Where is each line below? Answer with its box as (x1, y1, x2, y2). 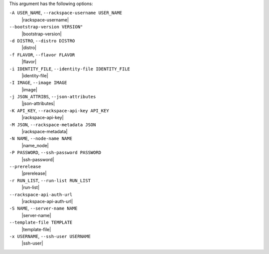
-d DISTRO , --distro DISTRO (9, 37, 75, 43)
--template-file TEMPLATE (9, 220, 73, 226)
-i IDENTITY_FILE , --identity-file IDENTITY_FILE (9, 65, 131, 72)
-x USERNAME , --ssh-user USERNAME (9, 233, 91, 239)
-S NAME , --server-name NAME (9, 205, 78, 212)
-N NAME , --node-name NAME (9, 135, 72, 142)
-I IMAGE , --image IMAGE (9, 80, 67, 86)
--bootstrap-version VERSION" (9, 24, 83, 30)
